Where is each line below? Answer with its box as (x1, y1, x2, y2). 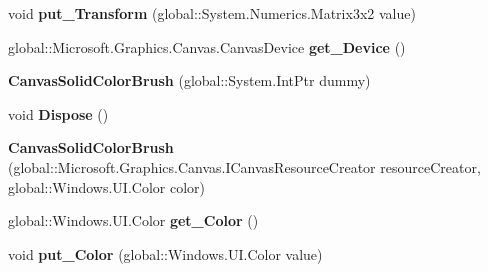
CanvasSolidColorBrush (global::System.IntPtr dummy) (8, 70, 371, 91)
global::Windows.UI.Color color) (8, 176, 205, 197)
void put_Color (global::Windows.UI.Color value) (8, 243, 323, 264)
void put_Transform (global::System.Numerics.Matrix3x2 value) (8, 3, 416, 23)
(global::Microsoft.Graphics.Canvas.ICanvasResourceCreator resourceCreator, (8, 156, 481, 177)
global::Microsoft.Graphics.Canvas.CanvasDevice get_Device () (8, 36, 406, 57)
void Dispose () (8, 103, 109, 124)
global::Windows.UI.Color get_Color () (8, 210, 259, 231)
